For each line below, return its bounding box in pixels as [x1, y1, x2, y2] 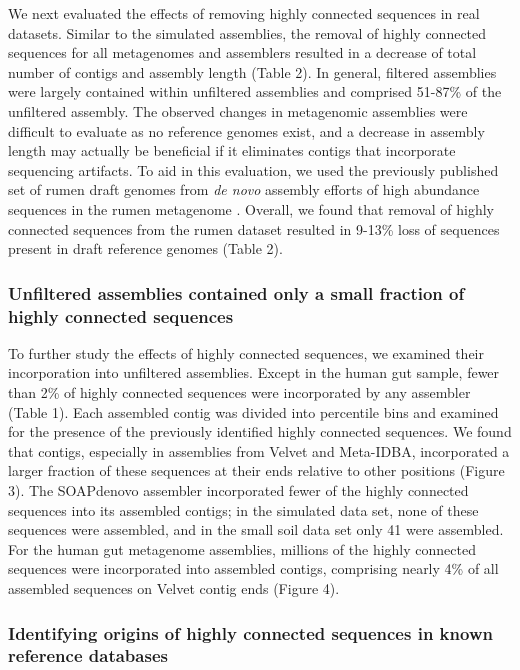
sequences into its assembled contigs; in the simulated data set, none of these [8, 499, 479, 520]
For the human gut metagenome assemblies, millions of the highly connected [8, 538, 476, 559]
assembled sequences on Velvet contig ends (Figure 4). [8, 577, 340, 598]
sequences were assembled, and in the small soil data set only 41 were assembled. [8, 519, 504, 540]
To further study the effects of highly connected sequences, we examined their [8, 342, 484, 363]
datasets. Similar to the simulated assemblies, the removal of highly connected [8, 22, 487, 43]
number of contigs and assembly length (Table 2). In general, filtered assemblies [8, 61, 497, 82]
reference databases [8, 643, 168, 668]
